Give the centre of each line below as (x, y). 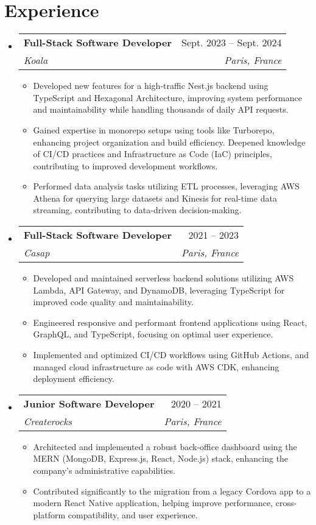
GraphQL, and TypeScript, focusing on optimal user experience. (153, 334)
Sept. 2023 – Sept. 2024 (232, 43)
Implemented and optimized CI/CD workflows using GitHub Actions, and (171, 355)
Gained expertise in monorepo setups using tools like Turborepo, (154, 129)
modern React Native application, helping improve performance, (153, 503)
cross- (286, 503)
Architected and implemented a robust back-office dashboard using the (165, 446)
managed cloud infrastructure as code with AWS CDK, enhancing (156, 366)
